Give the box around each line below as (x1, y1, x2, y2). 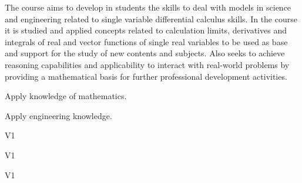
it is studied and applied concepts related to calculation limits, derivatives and (5, 24, 287, 36)
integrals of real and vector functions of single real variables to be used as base (5, 35, 288, 48)
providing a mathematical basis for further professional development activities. (5, 70, 287, 82)
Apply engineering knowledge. (5, 109, 112, 121)
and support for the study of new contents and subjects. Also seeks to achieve (5, 47, 285, 59)
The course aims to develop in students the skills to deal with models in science (5, 1, 291, 13)
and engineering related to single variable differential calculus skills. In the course (5, 12, 297, 25)
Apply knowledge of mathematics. (5, 90, 127, 102)
